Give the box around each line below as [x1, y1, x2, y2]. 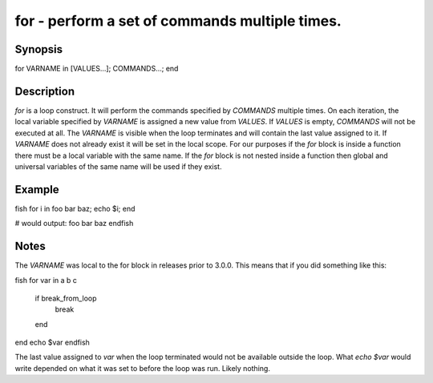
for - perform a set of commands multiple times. [14, 12, 342, 30]
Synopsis [14, 42, 63, 56]
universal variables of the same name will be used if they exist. [14, 161, 222, 171]
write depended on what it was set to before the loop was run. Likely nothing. [14, 363, 270, 373]
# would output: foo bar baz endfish [14, 219, 134, 228]
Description [14, 84, 75, 98]
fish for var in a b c [14, 275, 78, 284]
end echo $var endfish [14, 337, 90, 348]
